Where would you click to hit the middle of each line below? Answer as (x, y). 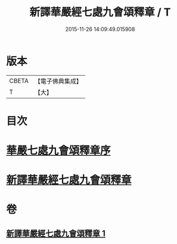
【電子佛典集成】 (58, 81)
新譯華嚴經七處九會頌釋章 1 (56, 233)
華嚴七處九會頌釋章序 (59, 151)
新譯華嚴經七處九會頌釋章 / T (100, 12)
